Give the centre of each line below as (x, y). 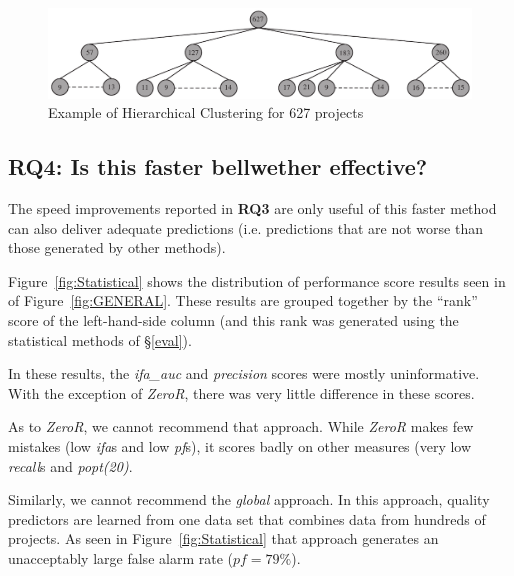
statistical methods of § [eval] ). (100, 339)
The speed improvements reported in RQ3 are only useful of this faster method (252, 208)
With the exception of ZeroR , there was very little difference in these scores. (241, 392)
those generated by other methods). (117, 247)
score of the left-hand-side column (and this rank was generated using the (233, 320)
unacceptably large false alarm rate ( (120, 557)
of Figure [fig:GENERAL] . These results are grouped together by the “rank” (243, 300)
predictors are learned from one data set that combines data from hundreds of (247, 518)
